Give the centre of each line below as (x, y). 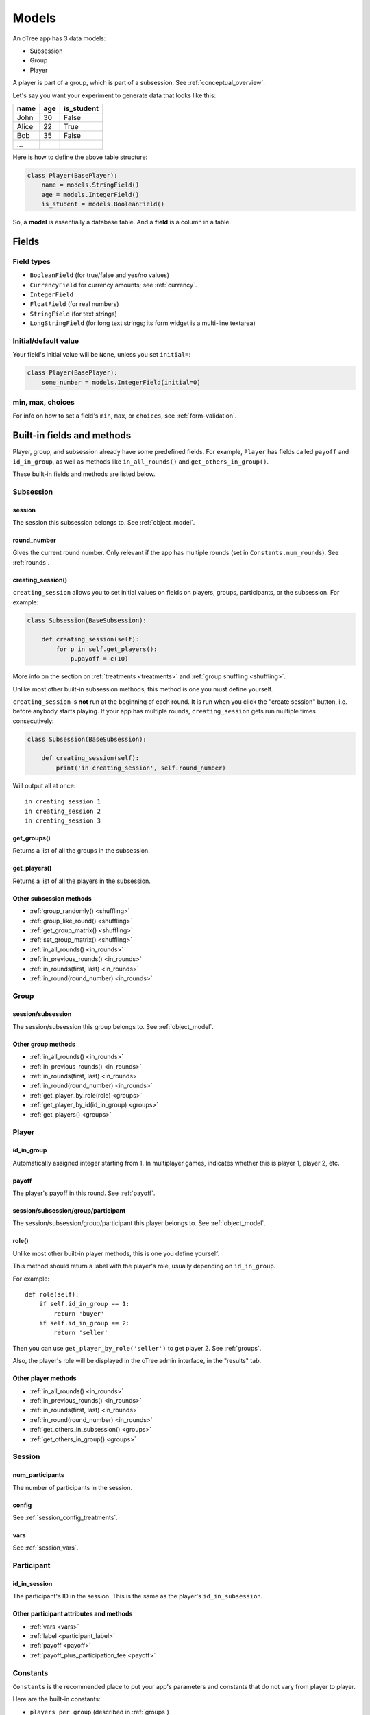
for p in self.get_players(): (107, 649)
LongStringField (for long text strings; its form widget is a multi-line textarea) (143, 323)
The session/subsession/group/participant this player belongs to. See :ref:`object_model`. (139, 1223)
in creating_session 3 (63, 821)
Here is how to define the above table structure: (80, 157)
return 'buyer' (79, 1313)
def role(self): (52, 1294)
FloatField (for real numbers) (74, 304)
